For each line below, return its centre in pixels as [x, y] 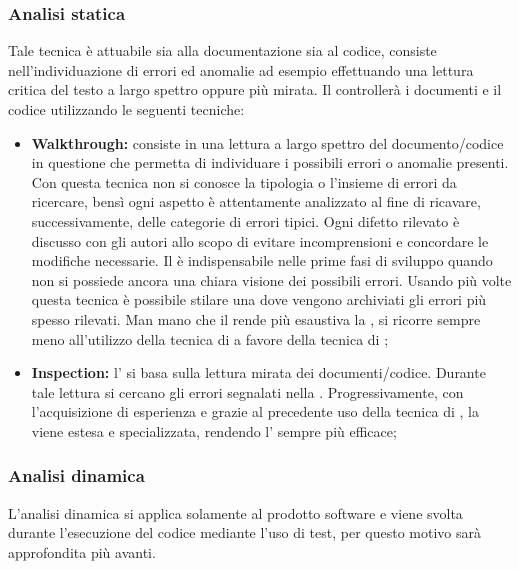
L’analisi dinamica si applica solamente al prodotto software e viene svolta [235, 512]
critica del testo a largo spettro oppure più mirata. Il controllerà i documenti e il [255, 89]
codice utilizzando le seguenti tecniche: [126, 109]
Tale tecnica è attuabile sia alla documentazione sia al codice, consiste [222, 50]
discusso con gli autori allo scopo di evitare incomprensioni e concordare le [260, 240]
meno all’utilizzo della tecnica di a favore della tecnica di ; [210, 338]
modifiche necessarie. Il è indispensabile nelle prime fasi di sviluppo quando [262, 260]
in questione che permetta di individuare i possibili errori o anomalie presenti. [270, 162]
